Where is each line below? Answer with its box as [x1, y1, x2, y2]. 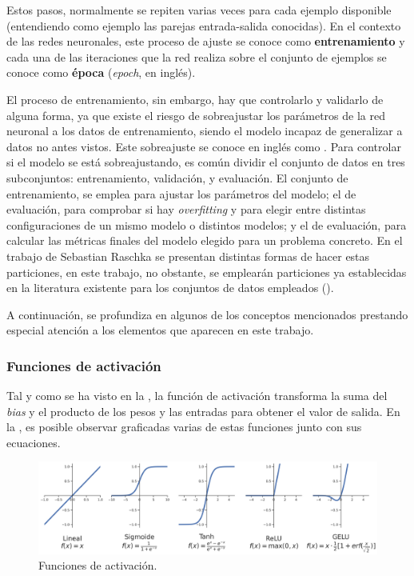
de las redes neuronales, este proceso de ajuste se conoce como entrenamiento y [6, 33, 405, 50]
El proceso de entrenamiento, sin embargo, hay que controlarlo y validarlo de [6, 90, 384, 107]
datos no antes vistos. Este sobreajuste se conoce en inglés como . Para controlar [6, 138, 401, 154]
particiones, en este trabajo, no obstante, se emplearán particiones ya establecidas [6, 263, 407, 280]
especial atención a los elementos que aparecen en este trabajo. [6, 322, 314, 338]
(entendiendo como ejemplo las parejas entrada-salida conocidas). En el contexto [6, 17, 401, 34]
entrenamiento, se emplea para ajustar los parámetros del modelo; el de [6, 185, 356, 202]
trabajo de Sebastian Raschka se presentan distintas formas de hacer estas [6, 247, 370, 264]
